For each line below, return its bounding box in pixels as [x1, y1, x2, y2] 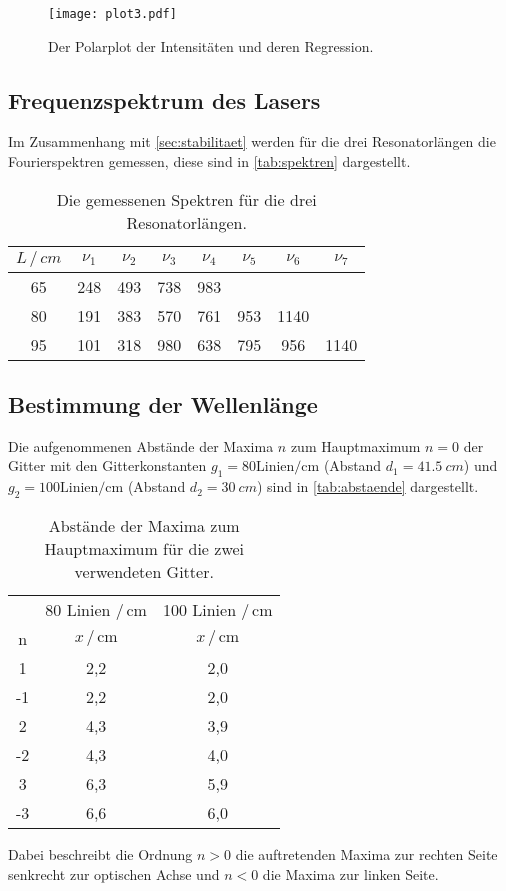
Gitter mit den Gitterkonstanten [8, 455, 207, 476]
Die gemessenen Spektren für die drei [56, 187, 317, 211]
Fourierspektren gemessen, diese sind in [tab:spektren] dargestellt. [8, 151, 411, 172]
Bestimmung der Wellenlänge [8, 389, 318, 420]
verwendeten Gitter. [74, 560, 214, 584]
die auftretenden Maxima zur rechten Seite [235, 844, 498, 865]
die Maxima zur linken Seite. [262, 863, 439, 884]
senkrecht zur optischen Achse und [8, 863, 220, 884]
